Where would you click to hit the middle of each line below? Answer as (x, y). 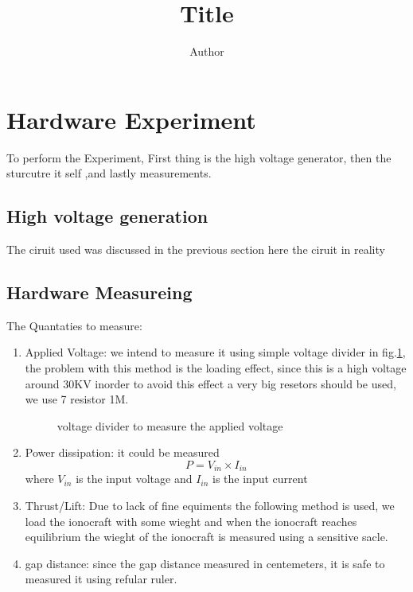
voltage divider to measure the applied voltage (170, 425)
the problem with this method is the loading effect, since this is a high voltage (216, 368)
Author (207, 51)
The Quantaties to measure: (74, 325)
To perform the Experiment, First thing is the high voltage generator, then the (199, 157)
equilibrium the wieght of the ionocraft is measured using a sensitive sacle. (206, 537)
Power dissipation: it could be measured (122, 452)
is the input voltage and (134, 479)
